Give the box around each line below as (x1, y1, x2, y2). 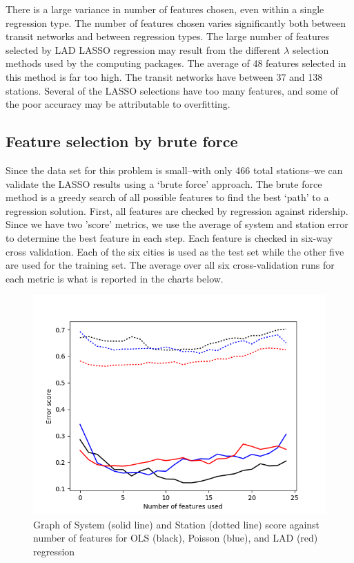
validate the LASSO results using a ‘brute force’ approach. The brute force (6, 176, 322, 191)
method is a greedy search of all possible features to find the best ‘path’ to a (6, 190, 329, 204)
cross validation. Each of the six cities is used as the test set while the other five (6, 244, 344, 258)
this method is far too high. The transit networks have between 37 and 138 (6, 69, 323, 84)
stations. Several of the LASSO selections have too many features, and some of (6, 83, 339, 97)
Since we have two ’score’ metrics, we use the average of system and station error (6, 217, 348, 231)
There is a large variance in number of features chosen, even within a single (6, 2, 324, 16)
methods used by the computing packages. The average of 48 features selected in (6, 56, 346, 70)
